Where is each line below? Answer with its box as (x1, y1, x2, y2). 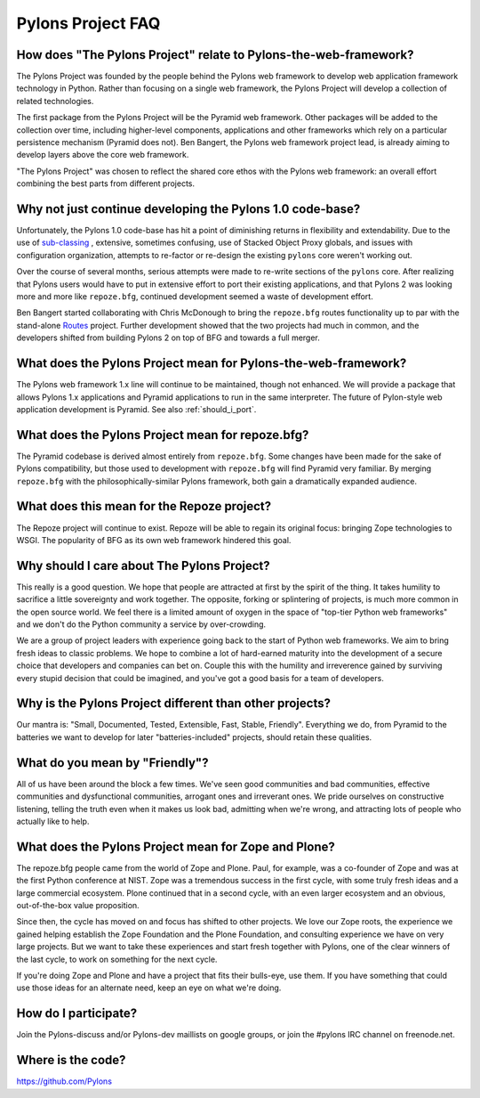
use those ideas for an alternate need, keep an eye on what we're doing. (16, 982, 282, 993)
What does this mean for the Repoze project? (16, 499, 272, 514)
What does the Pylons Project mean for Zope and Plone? (16, 839, 335, 854)
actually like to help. (16, 816, 90, 826)
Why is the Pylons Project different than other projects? (16, 695, 331, 712)
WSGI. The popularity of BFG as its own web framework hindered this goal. (16, 534, 292, 545)
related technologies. (16, 95, 94, 106)
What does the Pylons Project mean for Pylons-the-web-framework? (16, 356, 407, 371)
